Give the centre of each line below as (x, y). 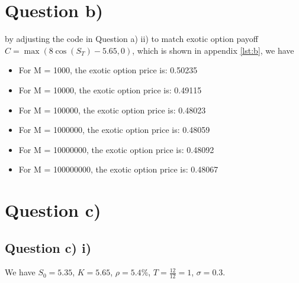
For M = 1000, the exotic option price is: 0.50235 (108, 70)
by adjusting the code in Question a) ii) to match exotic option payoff (131, 39)
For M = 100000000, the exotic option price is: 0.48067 (118, 169)
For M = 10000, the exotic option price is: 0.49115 (110, 90)
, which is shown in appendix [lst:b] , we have (213, 50)
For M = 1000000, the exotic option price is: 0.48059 (114, 130)
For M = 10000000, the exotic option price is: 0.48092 (116, 149)
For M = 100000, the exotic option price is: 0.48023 (112, 110)
